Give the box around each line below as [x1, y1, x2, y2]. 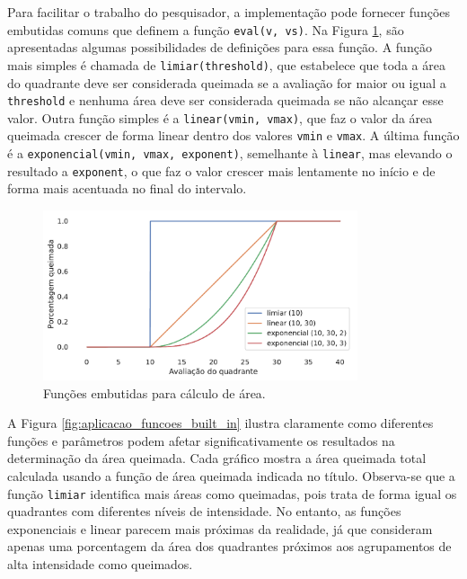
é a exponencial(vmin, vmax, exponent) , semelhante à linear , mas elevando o [7, 144, 453, 163]
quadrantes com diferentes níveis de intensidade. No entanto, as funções [7, 502, 401, 521]
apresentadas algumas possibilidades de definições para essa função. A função [7, 38, 432, 57]
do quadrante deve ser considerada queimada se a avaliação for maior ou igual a [7, 73, 446, 92]
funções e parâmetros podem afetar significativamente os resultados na [7, 431, 395, 450]
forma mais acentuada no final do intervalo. [7, 179, 247, 198]
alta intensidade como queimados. [7, 554, 193, 573]
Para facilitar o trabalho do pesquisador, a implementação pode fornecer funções [7, 3, 451, 21]
